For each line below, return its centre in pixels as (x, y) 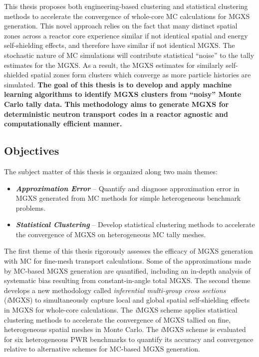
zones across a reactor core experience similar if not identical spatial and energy (126, 35)
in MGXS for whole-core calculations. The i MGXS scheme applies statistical (121, 310)
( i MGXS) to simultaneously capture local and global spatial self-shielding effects (127, 300)
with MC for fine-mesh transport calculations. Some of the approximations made (128, 261)
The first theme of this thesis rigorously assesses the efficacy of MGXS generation (129, 251)
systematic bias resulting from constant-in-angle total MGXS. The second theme (127, 280)
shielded (16, 75)
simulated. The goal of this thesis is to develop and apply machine (118, 84)
